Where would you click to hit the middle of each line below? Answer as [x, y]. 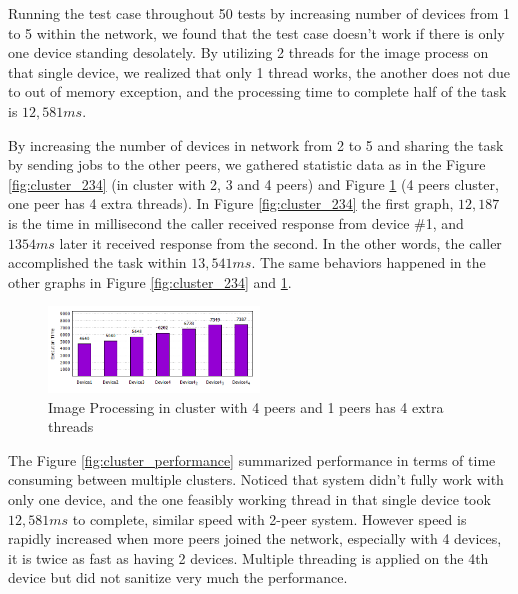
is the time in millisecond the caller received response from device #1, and [236, 222]
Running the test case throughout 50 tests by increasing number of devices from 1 [259, 13]
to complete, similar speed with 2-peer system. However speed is [269, 518]
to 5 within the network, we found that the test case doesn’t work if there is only [256, 32]
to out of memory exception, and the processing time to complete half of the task [257, 91]
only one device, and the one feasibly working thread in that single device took [249, 498]
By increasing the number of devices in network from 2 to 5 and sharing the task [256, 144]
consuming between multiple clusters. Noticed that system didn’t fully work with [256, 479]
